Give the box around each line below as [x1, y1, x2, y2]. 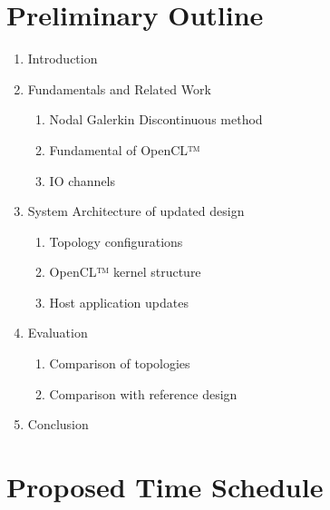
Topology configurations [49, 231, 183, 250]
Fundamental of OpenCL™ [49, 140, 200, 159]
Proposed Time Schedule [6, 468, 324, 505]
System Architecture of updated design [27, 201, 245, 221]
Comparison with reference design [49, 384, 238, 403]
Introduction [27, 49, 98, 68]
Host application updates [49, 292, 189, 311]
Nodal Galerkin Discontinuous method [49, 110, 263, 129]
